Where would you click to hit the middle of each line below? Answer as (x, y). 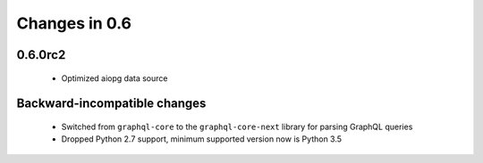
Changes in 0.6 (74, 23)
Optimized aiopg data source (114, 78)
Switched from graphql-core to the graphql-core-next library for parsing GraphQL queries (237, 126)
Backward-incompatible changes (111, 104)
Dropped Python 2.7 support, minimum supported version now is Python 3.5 (202, 139)
